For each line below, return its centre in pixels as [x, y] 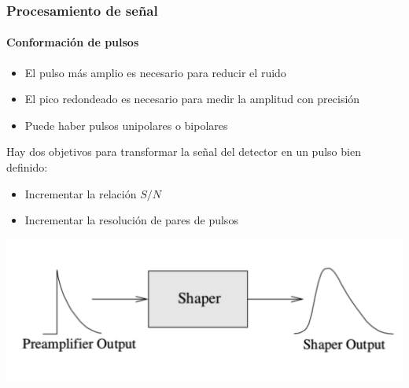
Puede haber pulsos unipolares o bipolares [126, 125]
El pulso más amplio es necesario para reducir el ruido [155, 72]
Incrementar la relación [81, 193]
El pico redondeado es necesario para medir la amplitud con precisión [192, 99]
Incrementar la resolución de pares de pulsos [131, 220]
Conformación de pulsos [73, 42]
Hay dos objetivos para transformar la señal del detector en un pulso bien [184, 152]
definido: [27, 167]
